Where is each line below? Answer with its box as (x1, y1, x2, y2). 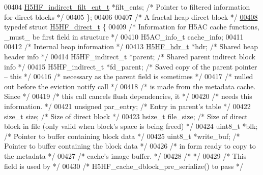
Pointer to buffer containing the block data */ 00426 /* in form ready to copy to (4, 141, 256, 151)
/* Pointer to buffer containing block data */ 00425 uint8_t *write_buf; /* (4, 130, 240, 141)
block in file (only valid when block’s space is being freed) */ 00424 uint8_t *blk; (4, 121, 258, 131)
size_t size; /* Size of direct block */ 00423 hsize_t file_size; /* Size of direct (4, 111, 248, 121)
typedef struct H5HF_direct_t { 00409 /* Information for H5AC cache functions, (4, 21, 259, 32)
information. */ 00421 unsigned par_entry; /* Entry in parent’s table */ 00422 (4, 100, 251, 111)
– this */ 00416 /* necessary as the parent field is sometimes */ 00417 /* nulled (4, 71, 253, 82)
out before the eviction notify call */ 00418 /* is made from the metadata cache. (4, 81, 256, 91)
